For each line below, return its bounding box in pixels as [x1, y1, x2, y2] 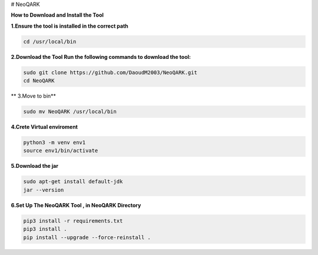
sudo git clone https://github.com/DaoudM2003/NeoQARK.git [23, 69, 197, 76]
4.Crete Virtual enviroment [11, 124, 78, 131]
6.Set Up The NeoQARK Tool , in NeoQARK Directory [11, 201, 141, 208]
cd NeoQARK [23, 77, 55, 84]
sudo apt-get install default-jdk [23, 178, 123, 185]
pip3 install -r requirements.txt [23, 217, 123, 224]
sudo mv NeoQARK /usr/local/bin [23, 108, 117, 115]
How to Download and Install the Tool [11, 12, 104, 19]
